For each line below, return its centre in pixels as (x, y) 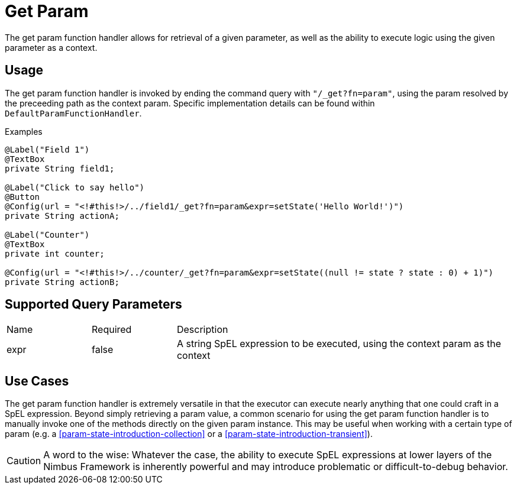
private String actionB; (62, 282)
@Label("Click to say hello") (75, 187)
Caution (24, 461)
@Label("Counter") (47, 234)
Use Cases (37, 381)
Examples (24, 131)
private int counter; (55, 253)
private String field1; (60, 168)
